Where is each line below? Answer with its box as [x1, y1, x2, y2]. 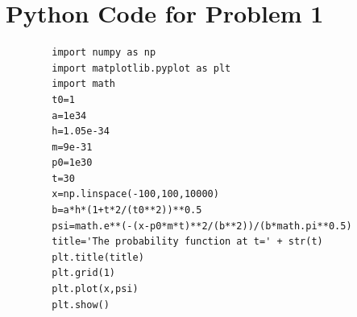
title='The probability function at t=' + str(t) [52, 236, 323, 248]
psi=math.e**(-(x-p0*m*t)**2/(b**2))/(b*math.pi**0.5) [52, 220, 352, 232]
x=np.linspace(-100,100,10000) [52, 188, 219, 200]
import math [52, 78, 116, 90]
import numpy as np [52, 47, 156, 59]
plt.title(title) [52, 251, 144, 263]
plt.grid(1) [52, 267, 116, 279]
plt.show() [52, 298, 110, 311]
